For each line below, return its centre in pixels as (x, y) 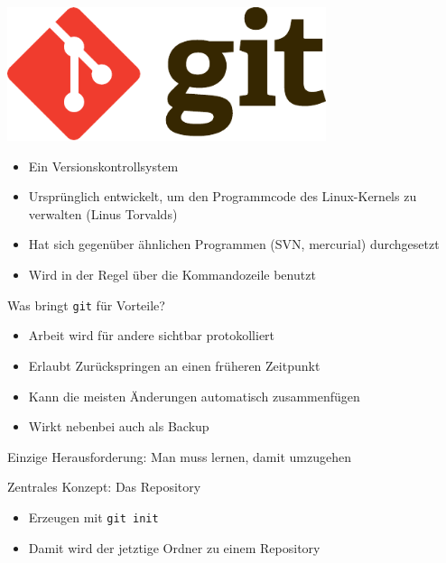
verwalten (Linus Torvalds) (103, 213)
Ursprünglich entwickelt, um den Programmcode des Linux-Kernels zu (223, 196)
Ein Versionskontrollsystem (103, 166)
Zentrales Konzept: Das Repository (104, 487)
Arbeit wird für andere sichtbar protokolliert (152, 335)
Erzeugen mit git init (93, 517)
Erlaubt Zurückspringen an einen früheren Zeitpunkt (174, 365)
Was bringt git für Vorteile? (86, 305)
